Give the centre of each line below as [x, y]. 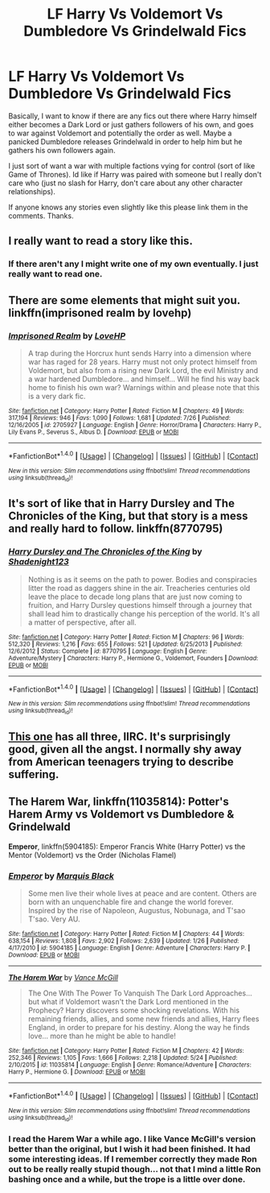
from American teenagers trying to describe [121, 761]
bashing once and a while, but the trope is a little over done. [127, 1179]
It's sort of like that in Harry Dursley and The [122, 503]
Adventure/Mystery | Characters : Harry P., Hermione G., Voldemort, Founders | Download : [133, 658]
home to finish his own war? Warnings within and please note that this [143, 387]
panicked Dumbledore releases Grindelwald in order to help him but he [125, 141]
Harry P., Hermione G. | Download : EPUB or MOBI [77, 1072]
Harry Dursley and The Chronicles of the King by [105, 551]
